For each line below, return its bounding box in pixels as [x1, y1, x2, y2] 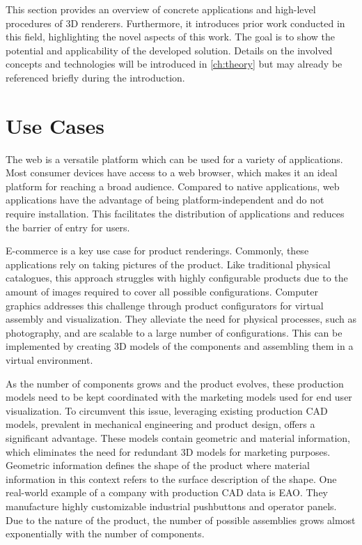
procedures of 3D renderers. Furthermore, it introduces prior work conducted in [6, 15, 345, 30]
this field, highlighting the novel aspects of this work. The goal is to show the [6, 29, 335, 44]
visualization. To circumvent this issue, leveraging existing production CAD [6, 403, 328, 417]
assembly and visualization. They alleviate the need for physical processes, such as [6, 312, 356, 326]
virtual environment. [6, 353, 93, 367]
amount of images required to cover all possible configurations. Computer [6, 284, 318, 299]
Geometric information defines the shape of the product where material [6, 458, 310, 473]
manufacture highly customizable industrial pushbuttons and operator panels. [6, 498, 337, 513]
